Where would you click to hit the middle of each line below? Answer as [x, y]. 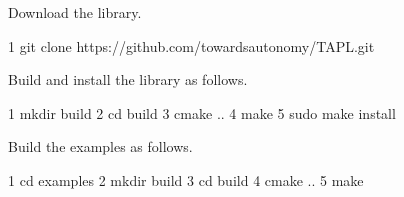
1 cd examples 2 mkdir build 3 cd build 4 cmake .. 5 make [186, 179]
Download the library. [75, 12]
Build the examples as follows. [100, 146]
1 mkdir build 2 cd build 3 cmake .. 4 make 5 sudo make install [202, 112]
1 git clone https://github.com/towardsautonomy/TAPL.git [191, 45]
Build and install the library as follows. [128, 79]
